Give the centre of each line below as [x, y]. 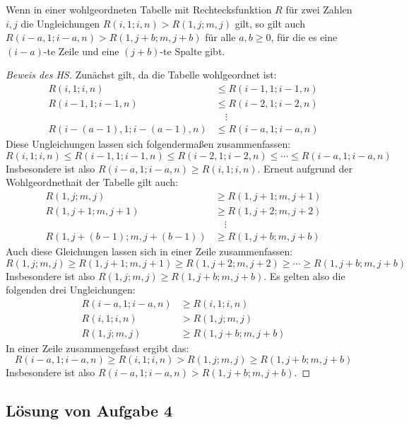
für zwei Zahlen [319, 9]
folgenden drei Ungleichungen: [71, 290]
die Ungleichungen [60, 23]
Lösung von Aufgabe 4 [89, 411]
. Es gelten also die [304, 275]
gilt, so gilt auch [270, 23]
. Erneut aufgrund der [305, 168]
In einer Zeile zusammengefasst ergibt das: [97, 348]
